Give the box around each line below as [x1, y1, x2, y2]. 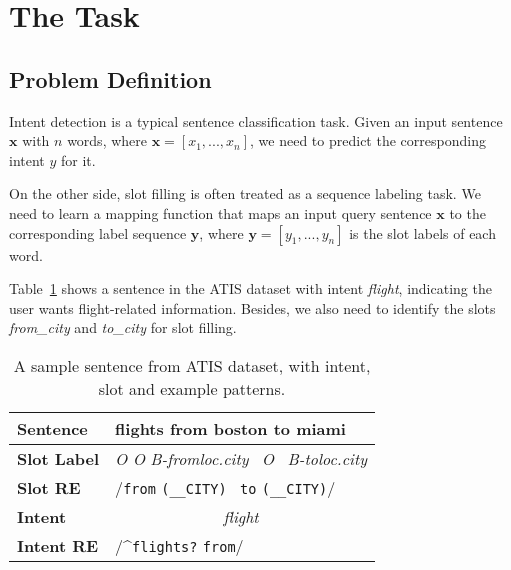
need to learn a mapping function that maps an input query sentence [9, 202, 432, 223]
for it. [60, 149, 96, 170]
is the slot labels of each [349, 222, 496, 243]
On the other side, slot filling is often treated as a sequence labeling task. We [9, 183, 481, 204]
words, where [67, 130, 148, 151]
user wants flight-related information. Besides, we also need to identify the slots [9, 297, 496, 318]
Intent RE [17, 533, 99, 557]
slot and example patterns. [98, 376, 286, 400]
